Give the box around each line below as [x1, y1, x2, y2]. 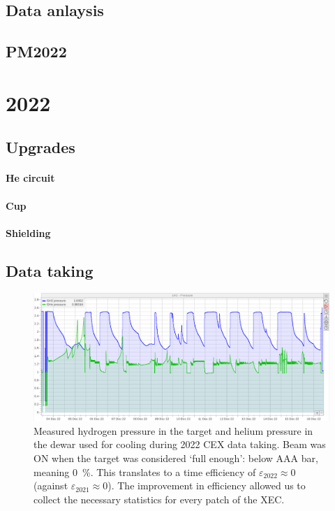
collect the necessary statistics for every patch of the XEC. [33, 491, 285, 506]
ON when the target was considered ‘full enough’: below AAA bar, [33, 451, 318, 466]
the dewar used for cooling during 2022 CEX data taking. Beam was [33, 437, 326, 452]
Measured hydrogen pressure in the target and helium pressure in [33, 423, 313, 438]
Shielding [6, 225, 51, 240]
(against [33, 478, 68, 493]
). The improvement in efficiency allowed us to [107, 478, 306, 493]
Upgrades [6, 136, 75, 158]
